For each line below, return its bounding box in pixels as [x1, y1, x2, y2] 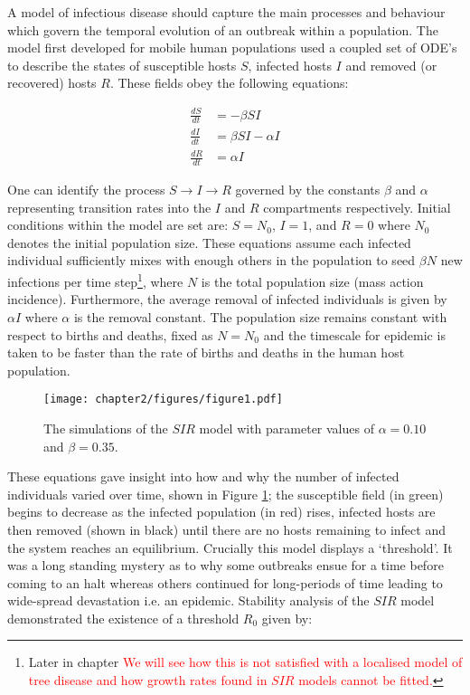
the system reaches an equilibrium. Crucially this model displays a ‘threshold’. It [7, 538, 453, 557]
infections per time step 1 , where [7, 270, 183, 290]
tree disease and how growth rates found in [28, 671, 268, 690]
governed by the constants [235, 180, 381, 199]
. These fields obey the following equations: [109, 73, 349, 92]
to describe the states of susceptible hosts [7, 55, 237, 74]
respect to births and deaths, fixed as [7, 325, 213, 344]
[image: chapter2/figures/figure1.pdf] [43, 393, 283, 406]
